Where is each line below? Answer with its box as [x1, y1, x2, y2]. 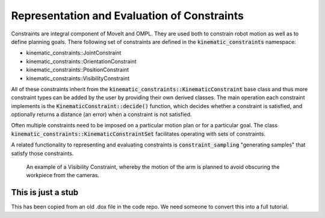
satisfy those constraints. [11, 150, 74, 157]
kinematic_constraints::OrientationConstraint [26, 58, 137, 65]
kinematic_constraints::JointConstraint [26, 49, 122, 56]
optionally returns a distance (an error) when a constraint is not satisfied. [11, 111, 192, 118]
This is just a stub [11, 187, 79, 198]
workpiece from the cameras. [26, 172, 99, 179]
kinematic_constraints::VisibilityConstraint [26, 74, 129, 82]
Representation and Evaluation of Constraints [11, 9, 244, 22]
